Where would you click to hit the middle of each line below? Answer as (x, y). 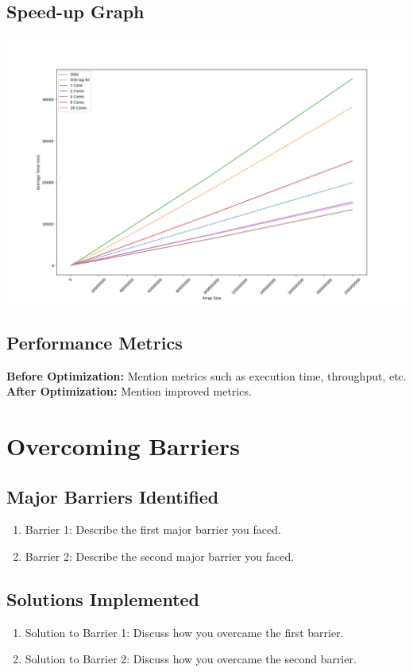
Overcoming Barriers (123, 446)
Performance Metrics (95, 342)
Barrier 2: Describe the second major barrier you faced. (160, 556)
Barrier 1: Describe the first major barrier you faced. (153, 529)
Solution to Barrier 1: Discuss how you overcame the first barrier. (184, 632)
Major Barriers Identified (113, 496)
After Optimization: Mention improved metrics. (129, 391)
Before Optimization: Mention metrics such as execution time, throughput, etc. (206, 375)
